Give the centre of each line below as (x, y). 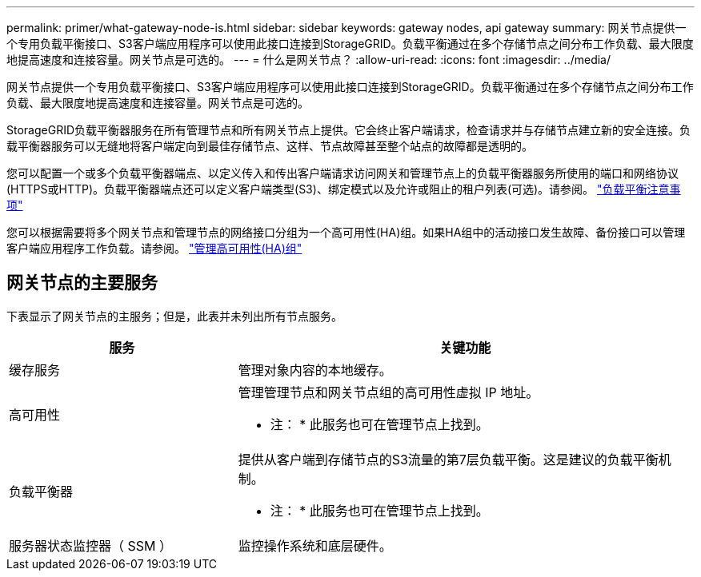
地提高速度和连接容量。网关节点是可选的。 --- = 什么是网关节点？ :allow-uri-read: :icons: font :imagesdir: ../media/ (309, 60)
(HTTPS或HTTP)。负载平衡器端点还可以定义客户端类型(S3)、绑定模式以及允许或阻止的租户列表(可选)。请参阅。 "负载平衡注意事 (344, 189)
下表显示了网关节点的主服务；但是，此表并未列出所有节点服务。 (174, 316)
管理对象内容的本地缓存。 (315, 370)
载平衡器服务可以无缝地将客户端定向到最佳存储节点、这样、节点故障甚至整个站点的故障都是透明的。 (270, 146)
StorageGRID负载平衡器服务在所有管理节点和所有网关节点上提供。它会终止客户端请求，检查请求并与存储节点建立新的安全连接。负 (349, 130)
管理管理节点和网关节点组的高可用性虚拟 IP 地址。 (389, 392)
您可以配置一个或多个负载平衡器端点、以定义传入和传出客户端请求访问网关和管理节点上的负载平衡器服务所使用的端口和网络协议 (342, 173)
